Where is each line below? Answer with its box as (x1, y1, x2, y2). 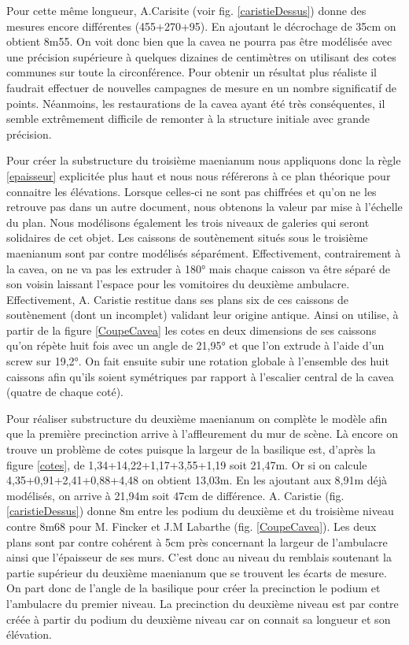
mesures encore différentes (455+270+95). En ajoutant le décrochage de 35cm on (6, 17, 396, 34)
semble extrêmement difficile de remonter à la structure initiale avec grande (6, 110, 370, 127)
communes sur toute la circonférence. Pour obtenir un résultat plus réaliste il (6, 64, 378, 80)
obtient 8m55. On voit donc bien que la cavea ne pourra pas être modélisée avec (6, 33, 392, 50)
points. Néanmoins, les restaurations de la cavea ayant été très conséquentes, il (6, 95, 385, 111)
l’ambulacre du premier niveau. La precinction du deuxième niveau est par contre (6, 595, 399, 611)
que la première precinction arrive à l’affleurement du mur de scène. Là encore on (6, 425, 398, 442)
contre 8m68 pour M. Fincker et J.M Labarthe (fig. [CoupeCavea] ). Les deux (6, 518, 377, 534)
